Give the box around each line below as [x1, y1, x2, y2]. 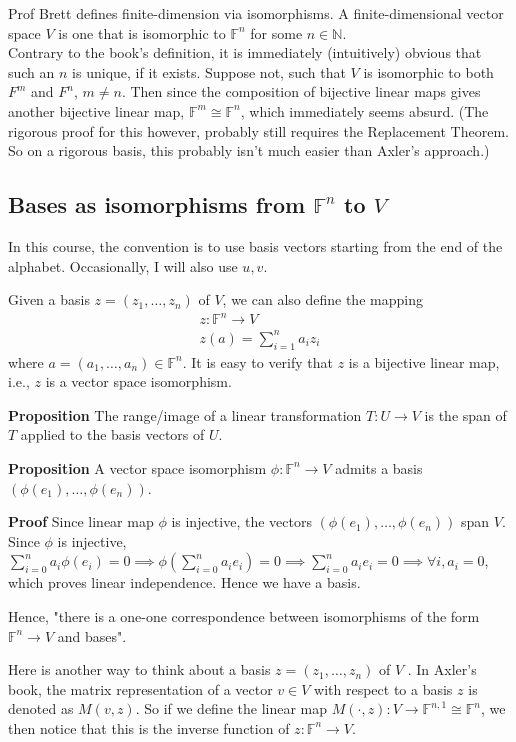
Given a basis [8, 289, 90, 310]
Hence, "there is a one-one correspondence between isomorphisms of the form [8, 605, 480, 626]
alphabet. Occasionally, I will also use [8, 255, 238, 276]
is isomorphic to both [363, 61, 494, 82]
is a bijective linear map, [348, 351, 500, 372]
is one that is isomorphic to [58, 22, 226, 43]
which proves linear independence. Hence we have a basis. [8, 572, 361, 593]
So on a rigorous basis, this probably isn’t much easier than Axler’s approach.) [8, 140, 490, 161]
